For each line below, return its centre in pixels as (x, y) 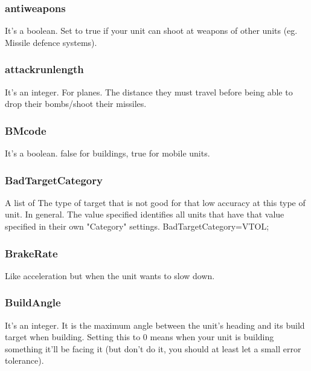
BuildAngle (33, 302)
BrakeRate (31, 253)
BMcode (26, 130)
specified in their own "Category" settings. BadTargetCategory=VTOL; (137, 226)
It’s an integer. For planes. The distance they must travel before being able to (149, 92)
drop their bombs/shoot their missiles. (76, 104)
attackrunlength (44, 69)
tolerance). (24, 360)
